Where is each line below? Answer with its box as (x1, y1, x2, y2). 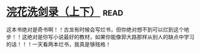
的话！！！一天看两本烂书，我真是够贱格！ (6, 41, 111, 48)
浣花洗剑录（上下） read (6, 5, 124, 19)
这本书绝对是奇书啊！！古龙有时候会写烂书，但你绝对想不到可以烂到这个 (6, 26, 184, 33)
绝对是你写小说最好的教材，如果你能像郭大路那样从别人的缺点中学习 (26, 33, 195, 40)
